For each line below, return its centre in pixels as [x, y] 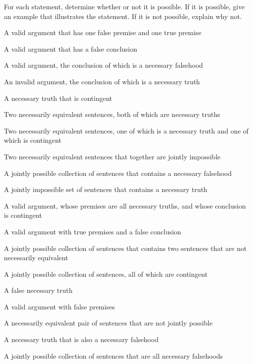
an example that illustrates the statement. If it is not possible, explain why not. [123, 16]
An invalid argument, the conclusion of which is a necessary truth [102, 81]
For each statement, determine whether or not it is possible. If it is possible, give [124, 6]
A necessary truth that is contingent [58, 98]
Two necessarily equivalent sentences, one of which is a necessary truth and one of [126, 130]
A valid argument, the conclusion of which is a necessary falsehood [104, 65]
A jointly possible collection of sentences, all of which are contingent [106, 274]
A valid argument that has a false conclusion [71, 48]
